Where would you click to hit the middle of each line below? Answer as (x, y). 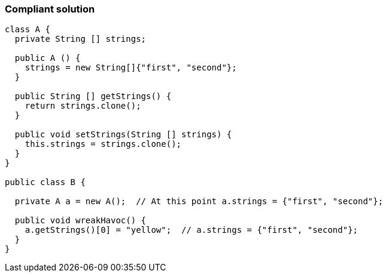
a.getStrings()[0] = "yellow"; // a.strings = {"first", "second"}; (192, 230)
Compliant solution (50, 9)
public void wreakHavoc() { (80, 221)
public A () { (48, 58)
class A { (28, 30)
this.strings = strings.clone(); (103, 144)
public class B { (45, 182)
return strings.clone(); (83, 106)
